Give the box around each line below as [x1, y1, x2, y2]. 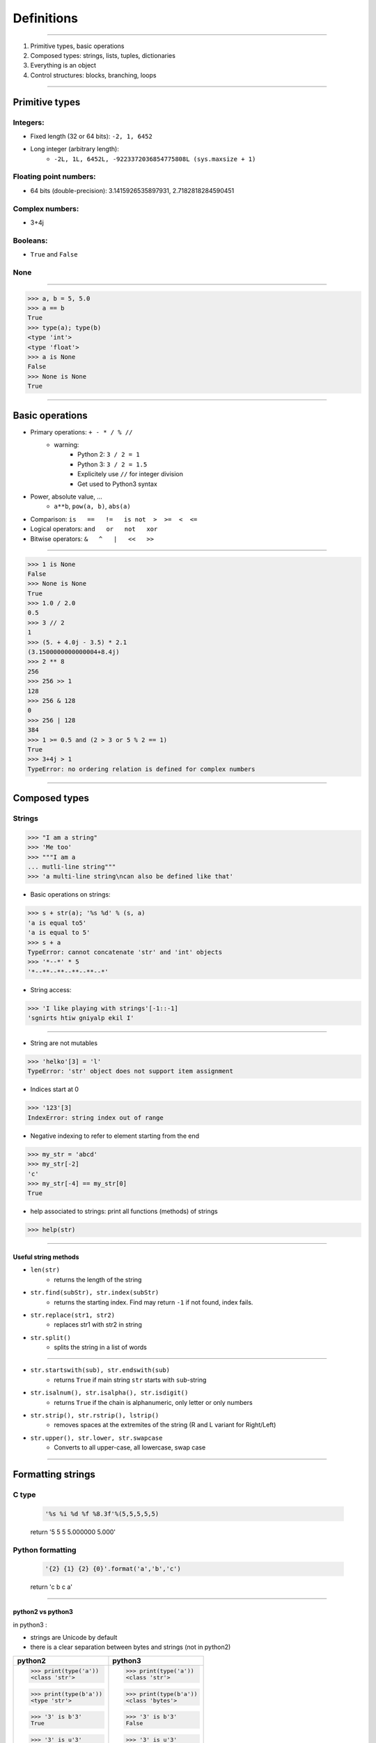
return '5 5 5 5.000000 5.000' [30, 1528, 116, 1536]
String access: [30, 985, 72, 994]
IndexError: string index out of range [27, 1113, 164, 1122]
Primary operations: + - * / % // [30, 427, 133, 436]
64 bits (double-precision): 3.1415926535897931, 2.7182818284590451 [30, 186, 235, 195]
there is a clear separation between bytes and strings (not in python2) [30, 1643, 231, 1652]
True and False [30, 250, 78, 259]
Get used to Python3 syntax [77, 480, 158, 488]
